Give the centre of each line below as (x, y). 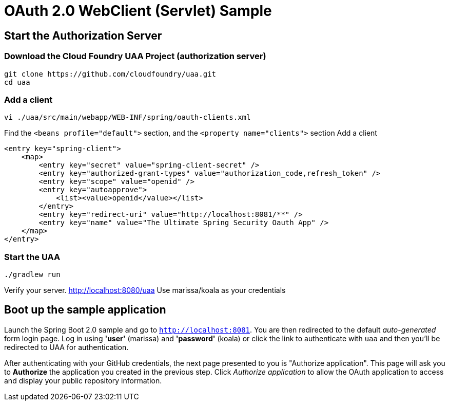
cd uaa (17, 82)
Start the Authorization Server (83, 35)
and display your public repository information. (83, 380)
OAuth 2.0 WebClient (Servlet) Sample (138, 11)
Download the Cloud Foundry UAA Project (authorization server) (135, 56)
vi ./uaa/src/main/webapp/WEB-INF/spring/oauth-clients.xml (128, 117)
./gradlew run (32, 275)
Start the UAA (32, 257)
